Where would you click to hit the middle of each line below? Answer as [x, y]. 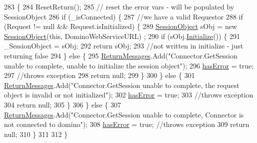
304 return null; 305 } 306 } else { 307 [62, 104]
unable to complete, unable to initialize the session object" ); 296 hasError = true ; [129, 65]
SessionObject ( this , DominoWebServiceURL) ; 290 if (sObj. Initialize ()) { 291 [122, 36]
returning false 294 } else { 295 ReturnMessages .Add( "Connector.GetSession [121, 55]
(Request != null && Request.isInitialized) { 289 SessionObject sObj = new [120, 26]
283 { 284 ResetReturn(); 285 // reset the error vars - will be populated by [119, 6]
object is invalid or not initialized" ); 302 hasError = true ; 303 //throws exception [129, 95]
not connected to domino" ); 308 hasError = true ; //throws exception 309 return [127, 124]
